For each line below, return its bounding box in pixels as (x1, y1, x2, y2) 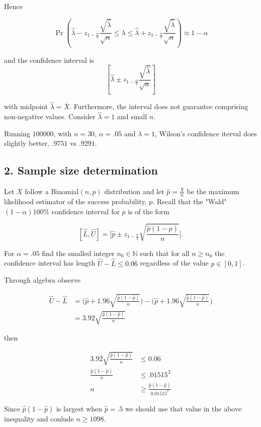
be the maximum (187, 186, 239, 197)
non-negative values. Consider (4, 111, 96, 122)
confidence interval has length (4, 258, 96, 268)
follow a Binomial (25, 186, 79, 197)
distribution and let (104, 186, 164, 197)
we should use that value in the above (125, 403, 242, 413)
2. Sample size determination (4, 162, 158, 178)
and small (117, 111, 147, 122)
